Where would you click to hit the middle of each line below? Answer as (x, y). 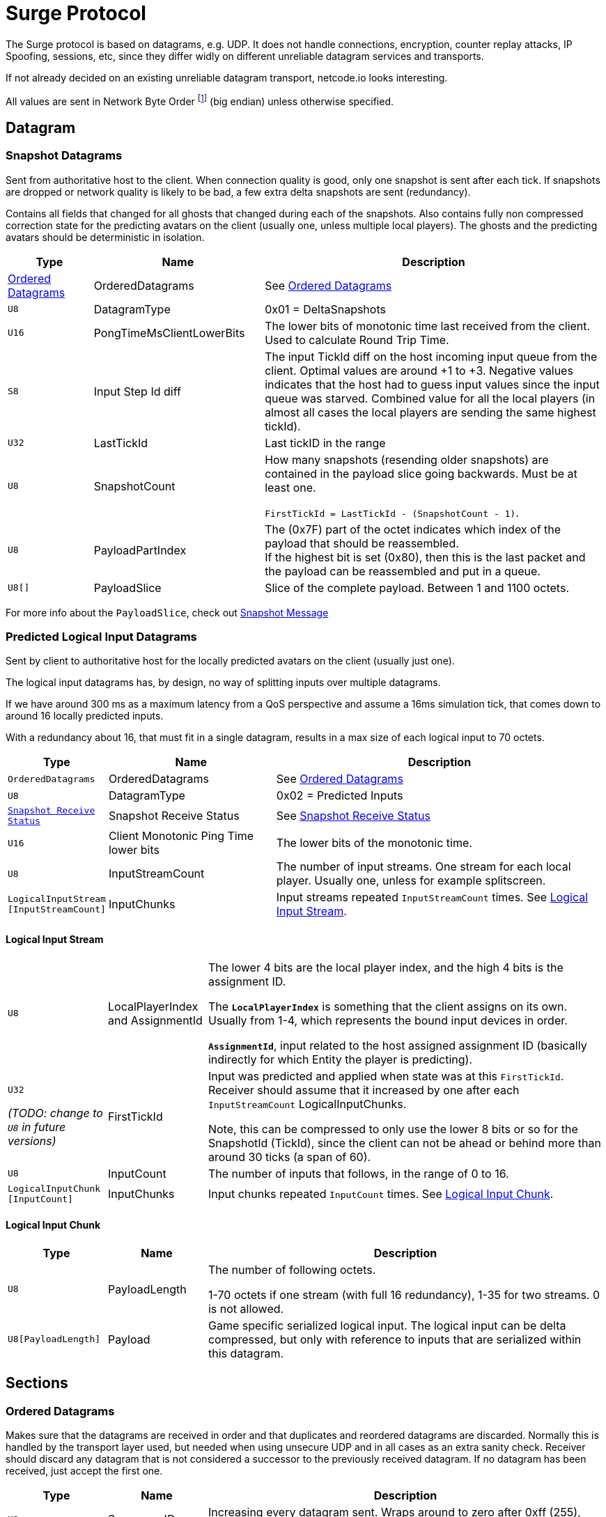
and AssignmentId (155, 1020)
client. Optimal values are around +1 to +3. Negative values (419, 370)
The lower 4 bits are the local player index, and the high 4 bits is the (386, 967)
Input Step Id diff (137, 391)
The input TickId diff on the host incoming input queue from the (431, 356)
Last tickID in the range (325, 443)
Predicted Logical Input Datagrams (101, 637)
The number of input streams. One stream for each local (424, 867)
